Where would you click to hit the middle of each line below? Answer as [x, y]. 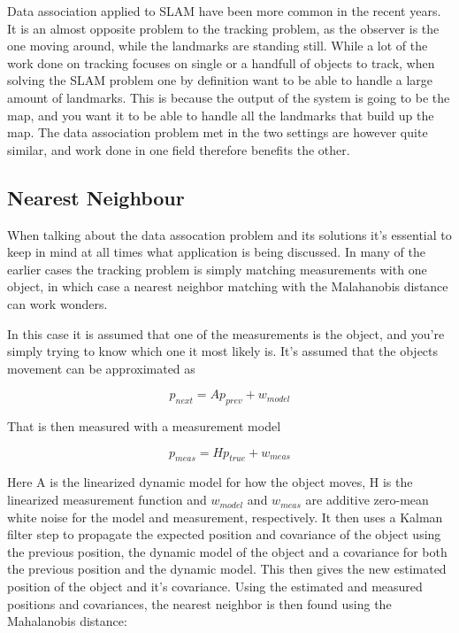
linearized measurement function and [107, 500]
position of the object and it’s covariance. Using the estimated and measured [215, 587]
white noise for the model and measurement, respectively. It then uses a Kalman [225, 517]
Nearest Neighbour [96, 197]
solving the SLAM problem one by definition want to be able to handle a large [220, 80]
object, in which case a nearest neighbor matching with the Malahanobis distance [228, 286]
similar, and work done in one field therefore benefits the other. [179, 149]
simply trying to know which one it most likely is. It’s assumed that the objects [223, 351]
